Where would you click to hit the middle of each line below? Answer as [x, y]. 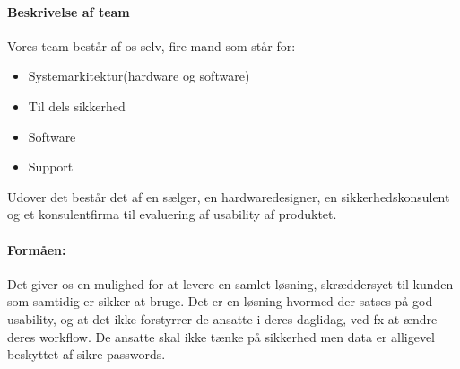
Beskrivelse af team [69, 11]
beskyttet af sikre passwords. [87, 354]
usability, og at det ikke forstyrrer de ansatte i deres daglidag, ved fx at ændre [222, 318]
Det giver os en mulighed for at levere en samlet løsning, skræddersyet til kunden [230, 283]
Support [51, 167]
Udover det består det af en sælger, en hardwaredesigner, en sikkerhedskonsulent [229, 196]
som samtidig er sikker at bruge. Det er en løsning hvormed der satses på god [220, 301]
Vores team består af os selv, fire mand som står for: [152, 45]
